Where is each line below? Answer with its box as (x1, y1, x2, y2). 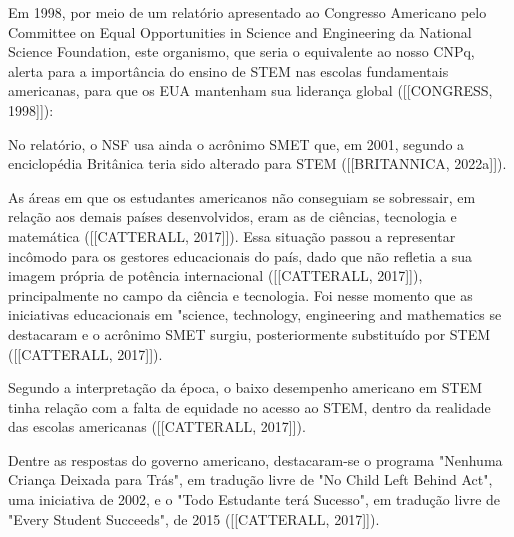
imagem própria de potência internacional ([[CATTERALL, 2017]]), (8, 265, 423, 286)
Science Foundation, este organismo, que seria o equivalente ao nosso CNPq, (8, 41, 475, 62)
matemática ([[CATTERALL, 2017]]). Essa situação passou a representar (8, 225, 456, 246)
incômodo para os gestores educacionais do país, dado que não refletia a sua (8, 245, 473, 266)
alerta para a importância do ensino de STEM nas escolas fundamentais (8, 60, 449, 81)
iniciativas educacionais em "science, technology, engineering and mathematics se (8, 304, 502, 325)
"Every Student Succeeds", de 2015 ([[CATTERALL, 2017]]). (8, 508, 380, 529)
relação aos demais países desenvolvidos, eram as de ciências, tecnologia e (8, 206, 457, 227)
